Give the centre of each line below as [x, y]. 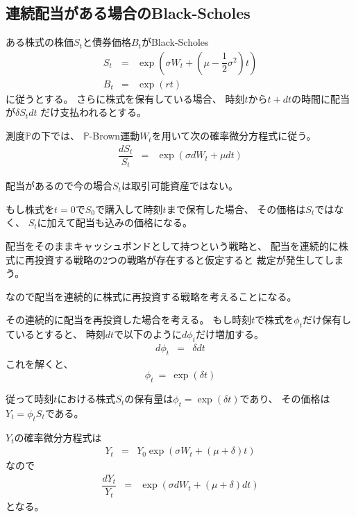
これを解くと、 [40, 363]
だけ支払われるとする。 [94, 112]
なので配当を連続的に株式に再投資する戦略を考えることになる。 [151, 296]
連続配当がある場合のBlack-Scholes [128, 13]
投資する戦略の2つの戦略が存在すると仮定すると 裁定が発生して [179, 259]
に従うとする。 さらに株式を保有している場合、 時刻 [125, 98]
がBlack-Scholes [175, 42]
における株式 [86, 399]
